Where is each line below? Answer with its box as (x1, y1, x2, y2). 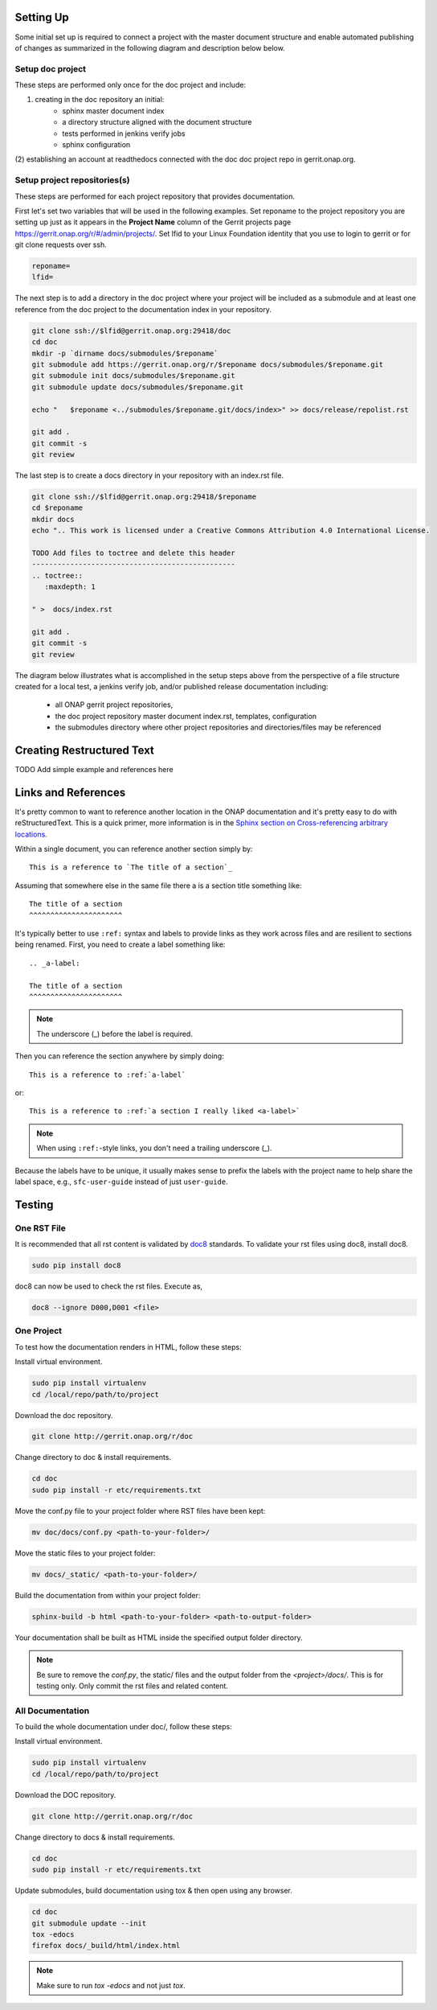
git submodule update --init (31, 1918, 147, 1928)
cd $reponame (31, 504, 84, 512)
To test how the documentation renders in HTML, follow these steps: (14, 1342, 242, 1351)
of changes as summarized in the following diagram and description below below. (14, 43, 285, 52)
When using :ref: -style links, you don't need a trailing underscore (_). (36, 1143, 272, 1153)
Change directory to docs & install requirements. (14, 1832, 176, 1842)
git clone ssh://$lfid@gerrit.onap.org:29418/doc (31, 326, 231, 335)
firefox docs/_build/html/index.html (31, 1941, 181, 1950)
